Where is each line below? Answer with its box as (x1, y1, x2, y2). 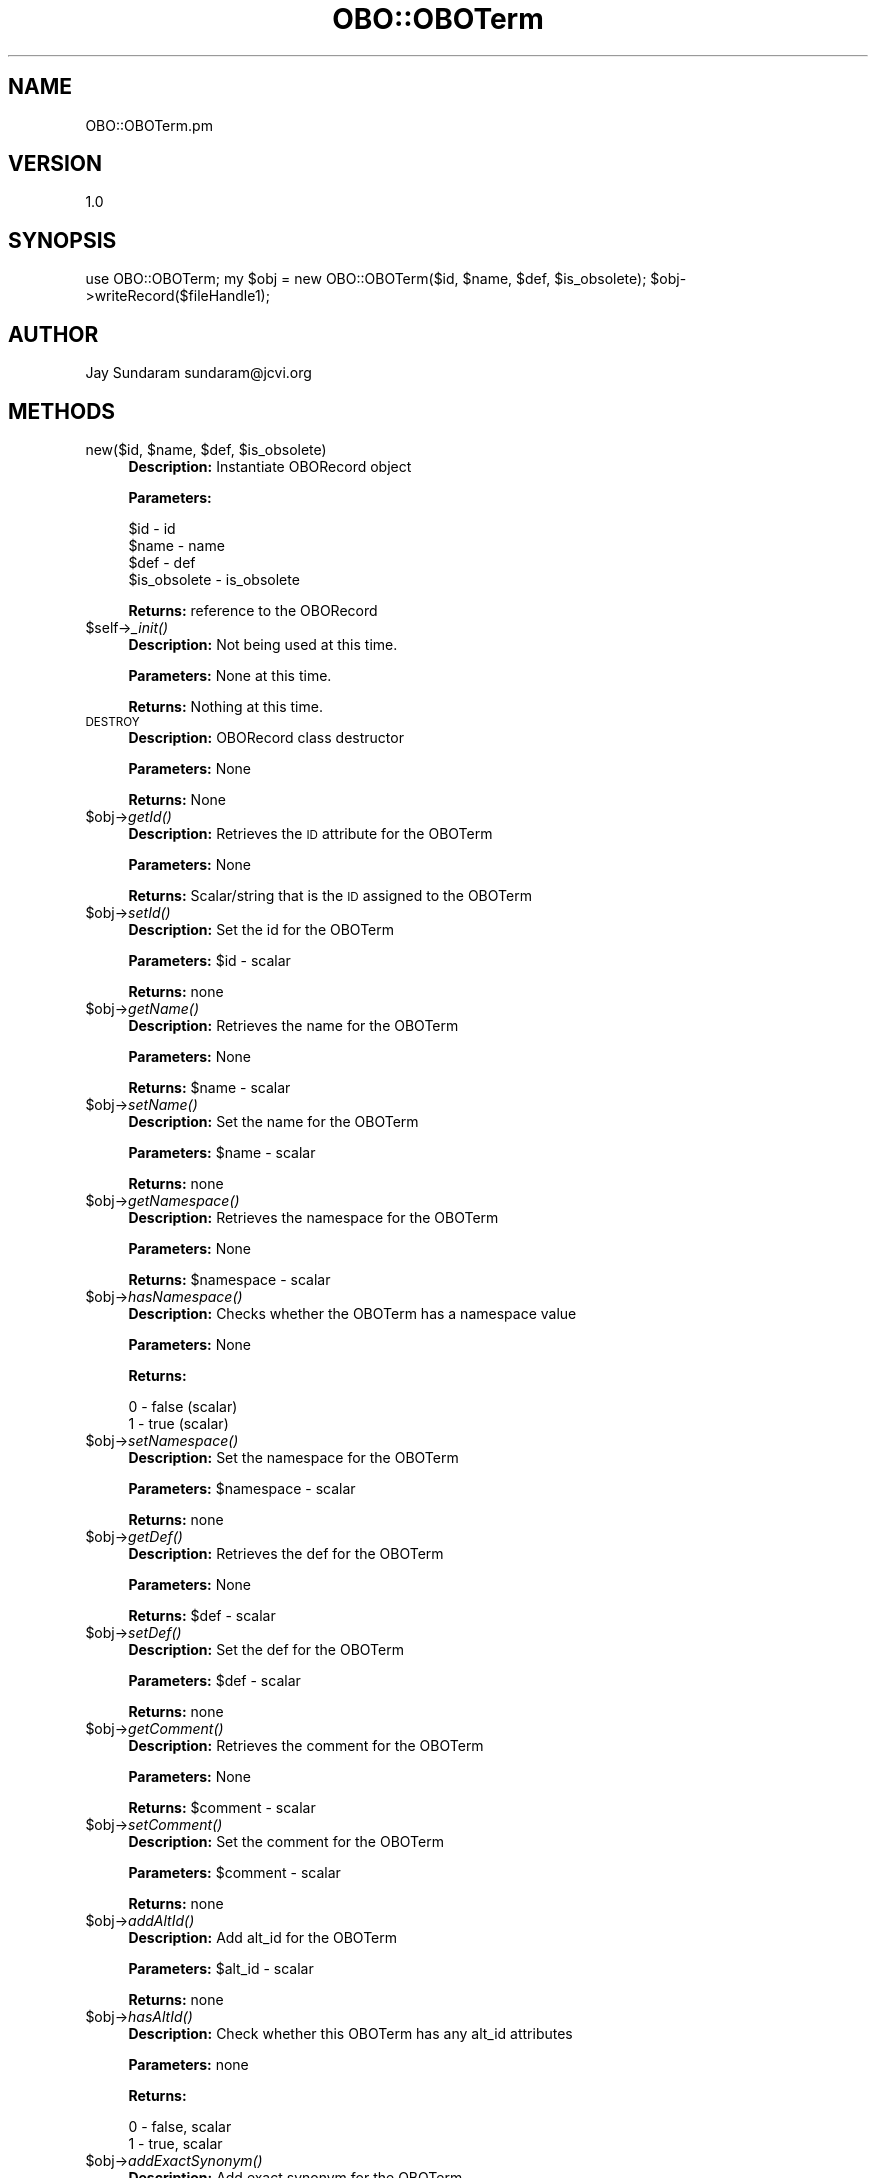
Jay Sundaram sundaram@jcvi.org (85, 364, 312, 382)
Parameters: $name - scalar (128, 1143, 316, 1161)
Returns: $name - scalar (128, 1078, 291, 1096)
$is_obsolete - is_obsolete (128, 570, 300, 588)
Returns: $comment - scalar (128, 1798, 316, 1816)
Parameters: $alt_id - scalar (128, 1959, 314, 1977)
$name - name (128, 536, 225, 554)
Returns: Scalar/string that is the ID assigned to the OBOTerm (128, 886, 532, 904)
